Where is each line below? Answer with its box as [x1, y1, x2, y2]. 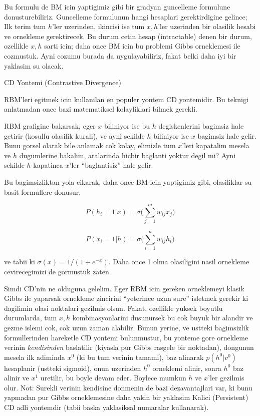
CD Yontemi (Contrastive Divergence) [4, 77, 121, 88]
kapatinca [33, 160, 63, 170]
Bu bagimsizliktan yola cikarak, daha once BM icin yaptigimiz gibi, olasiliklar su [4, 176, 252, 187]
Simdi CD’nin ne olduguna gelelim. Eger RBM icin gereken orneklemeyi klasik [4, 283, 244, 293]
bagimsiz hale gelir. [197, 130, 256, 141]
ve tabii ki [4, 256, 35, 267]
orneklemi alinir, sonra [152, 362, 221, 373]
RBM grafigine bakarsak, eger [4, 120, 96, 131]
